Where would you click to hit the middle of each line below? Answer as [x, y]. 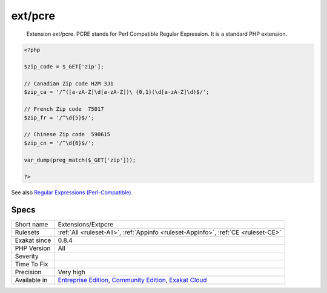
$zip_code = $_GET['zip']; [64, 67]
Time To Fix [31, 265]
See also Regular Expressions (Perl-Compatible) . [72, 193]
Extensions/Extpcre [86, 225]
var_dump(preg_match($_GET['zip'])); [80, 160]
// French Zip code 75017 [64, 109]
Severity [27, 256]
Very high [72, 272]
